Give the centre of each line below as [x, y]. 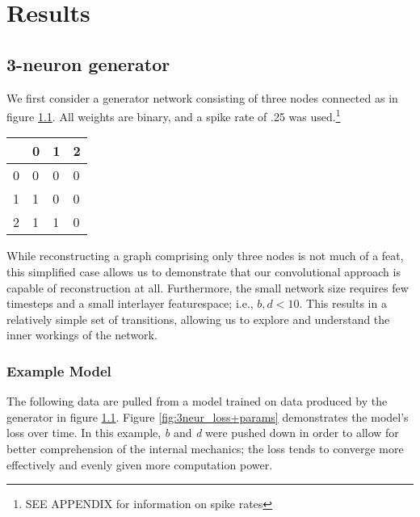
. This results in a [343, 303]
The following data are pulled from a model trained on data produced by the [197, 401]
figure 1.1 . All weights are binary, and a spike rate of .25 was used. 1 [174, 115]
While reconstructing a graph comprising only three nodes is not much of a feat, [205, 256]
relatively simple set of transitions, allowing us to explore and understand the [198, 319]
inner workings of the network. [82, 335]
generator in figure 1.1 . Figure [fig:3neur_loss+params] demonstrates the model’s [208, 416]
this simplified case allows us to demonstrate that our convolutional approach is [204, 272]
